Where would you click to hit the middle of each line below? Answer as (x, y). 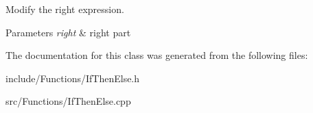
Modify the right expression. (65, 9)
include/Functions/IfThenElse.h (73, 78)
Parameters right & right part (68, 32)
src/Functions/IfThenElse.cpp (68, 101)
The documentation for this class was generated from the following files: (157, 55)
